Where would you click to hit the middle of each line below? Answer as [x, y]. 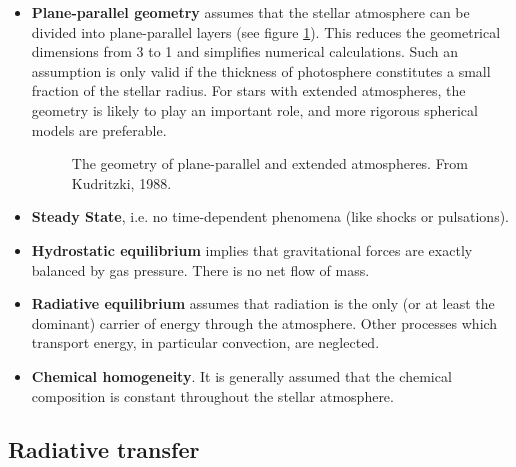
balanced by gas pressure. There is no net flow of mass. [200, 269]
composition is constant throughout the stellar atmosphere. [212, 395]
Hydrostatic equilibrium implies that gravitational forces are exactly [252, 249]
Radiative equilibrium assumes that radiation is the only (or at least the [263, 303]
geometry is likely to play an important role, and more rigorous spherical [254, 109]
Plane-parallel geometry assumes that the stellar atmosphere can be [250, 12]
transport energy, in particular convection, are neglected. [205, 342]
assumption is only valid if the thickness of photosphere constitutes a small [261, 70]
